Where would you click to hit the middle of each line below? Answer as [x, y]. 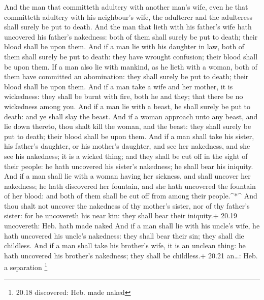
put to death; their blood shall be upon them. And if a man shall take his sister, [129, 136]
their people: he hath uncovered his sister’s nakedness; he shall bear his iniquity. [129, 166]
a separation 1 [26, 266]
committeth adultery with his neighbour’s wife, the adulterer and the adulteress [128, 16]
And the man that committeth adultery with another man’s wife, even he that [126, 7]
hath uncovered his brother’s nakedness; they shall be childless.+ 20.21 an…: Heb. [131, 255]
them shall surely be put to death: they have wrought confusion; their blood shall [131, 56]
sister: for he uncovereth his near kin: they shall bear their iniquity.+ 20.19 [121, 215]
